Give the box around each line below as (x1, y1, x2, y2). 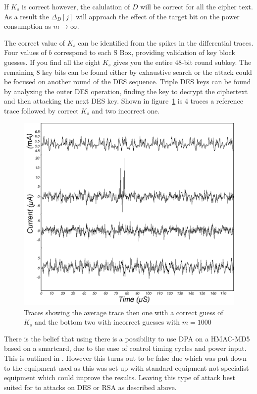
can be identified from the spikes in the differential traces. (78, 37, 254, 48)
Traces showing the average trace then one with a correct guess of (24, 307, 223, 317)
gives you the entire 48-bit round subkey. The (113, 56, 252, 67)
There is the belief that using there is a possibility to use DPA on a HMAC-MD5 (4, 333, 250, 343)
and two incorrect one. (92, 105, 160, 115)
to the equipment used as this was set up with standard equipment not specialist (4, 362, 249, 373)
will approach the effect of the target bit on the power (76, 11, 240, 21)
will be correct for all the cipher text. (140, 1, 253, 11)
